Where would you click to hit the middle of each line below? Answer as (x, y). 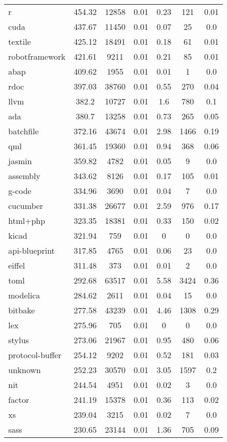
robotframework (37, 56)
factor (19, 400)
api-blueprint (32, 250)
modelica (24, 295)
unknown (25, 370)
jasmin (20, 161)
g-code (20, 191)
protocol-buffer (35, 355)
